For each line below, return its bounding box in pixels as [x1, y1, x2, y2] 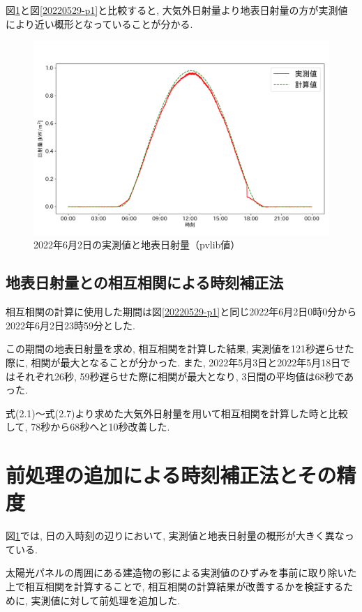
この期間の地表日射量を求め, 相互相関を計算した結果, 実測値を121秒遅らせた [6, 341, 354, 356]
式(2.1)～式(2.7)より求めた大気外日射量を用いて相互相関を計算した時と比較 [6, 405, 348, 420]
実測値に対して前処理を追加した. [31, 592, 181, 607]
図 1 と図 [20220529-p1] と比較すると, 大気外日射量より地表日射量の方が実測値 [6, 3, 348, 17]
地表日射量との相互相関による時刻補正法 [6, 271, 284, 293]
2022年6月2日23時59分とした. [6, 318, 135, 332]
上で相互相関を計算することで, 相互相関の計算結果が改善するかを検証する [6, 579, 344, 594]
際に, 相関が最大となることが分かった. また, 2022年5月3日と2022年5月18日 [6, 355, 341, 370]
